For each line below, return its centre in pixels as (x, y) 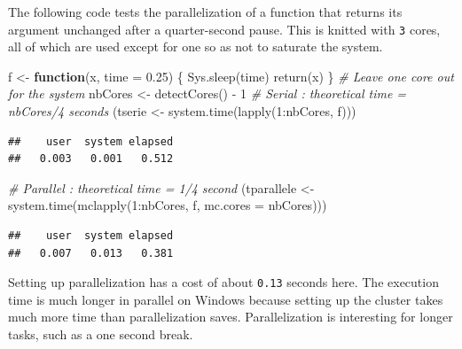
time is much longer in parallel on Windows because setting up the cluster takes (226, 299)
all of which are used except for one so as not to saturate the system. (196, 47)
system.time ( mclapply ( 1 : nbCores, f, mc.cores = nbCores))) (168, 205)
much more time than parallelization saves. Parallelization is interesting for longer (231, 317)
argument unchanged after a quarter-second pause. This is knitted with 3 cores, (224, 29)
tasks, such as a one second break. (101, 334)
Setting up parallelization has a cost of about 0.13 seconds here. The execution (223, 282)
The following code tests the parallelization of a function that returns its (205, 12)
